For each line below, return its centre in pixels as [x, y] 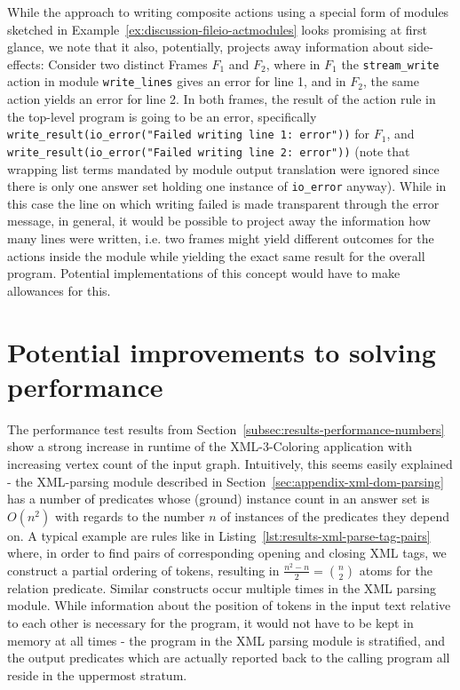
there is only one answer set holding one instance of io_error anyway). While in [227, 186]
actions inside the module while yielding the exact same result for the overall [216, 255]
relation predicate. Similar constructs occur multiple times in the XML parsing [222, 587]
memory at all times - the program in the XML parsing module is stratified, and [226, 640]
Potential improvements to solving [222, 351]
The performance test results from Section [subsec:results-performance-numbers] [226, 428]
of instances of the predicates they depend [335, 516]
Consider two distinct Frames [128, 63]
